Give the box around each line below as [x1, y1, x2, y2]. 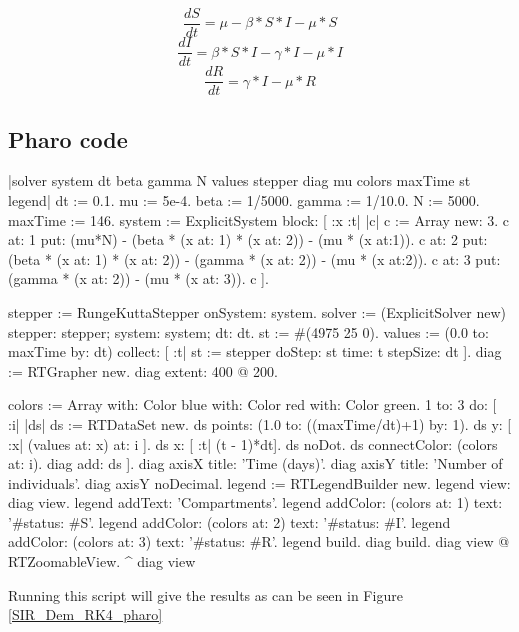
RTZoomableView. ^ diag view [8, 551, 196, 572]
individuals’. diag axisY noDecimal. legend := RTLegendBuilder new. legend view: [8, 472, 511, 493]
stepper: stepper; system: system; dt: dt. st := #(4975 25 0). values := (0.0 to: [8, 321, 489, 342]
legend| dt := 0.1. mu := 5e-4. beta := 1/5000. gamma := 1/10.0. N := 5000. [8, 189, 480, 210]
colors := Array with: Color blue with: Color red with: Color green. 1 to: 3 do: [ [8, 394, 497, 415]
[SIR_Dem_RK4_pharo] [8, 604, 163, 625]
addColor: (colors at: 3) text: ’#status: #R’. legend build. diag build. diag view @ [8, 531, 510, 552]
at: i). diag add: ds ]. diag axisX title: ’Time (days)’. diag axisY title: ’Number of [8, 453, 503, 474]
